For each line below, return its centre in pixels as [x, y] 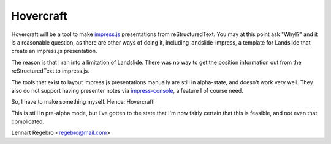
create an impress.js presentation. [54, 51]
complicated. [28, 121]
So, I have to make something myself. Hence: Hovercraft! [83, 102]
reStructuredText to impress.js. [50, 71]
